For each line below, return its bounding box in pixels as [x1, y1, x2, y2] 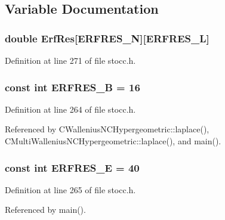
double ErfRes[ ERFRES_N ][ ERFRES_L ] [5, 30, 209, 45]
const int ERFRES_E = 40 [5, 160, 140, 175]
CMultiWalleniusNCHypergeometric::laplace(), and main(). [5, 135, 221, 147]
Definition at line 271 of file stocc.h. [5, 54, 136, 66]
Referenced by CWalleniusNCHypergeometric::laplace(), [5, 123, 209, 135]
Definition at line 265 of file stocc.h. [5, 183, 136, 196]
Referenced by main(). [5, 203, 86, 216]
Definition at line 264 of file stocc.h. [5, 103, 136, 115]
